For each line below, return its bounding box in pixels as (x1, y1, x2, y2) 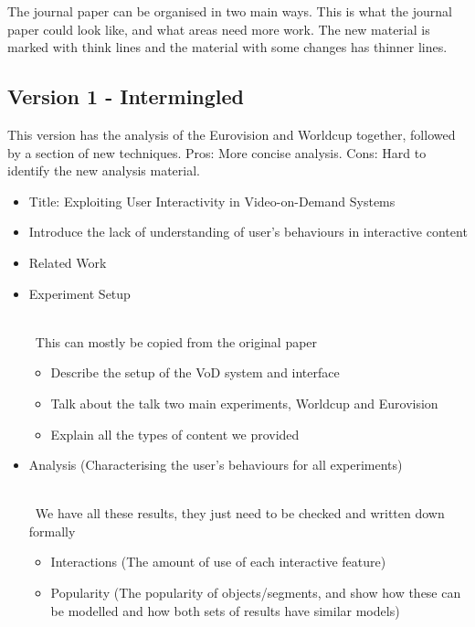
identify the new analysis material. (7, 161, 200, 180)
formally (28, 521, 76, 540)
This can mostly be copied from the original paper (35, 332, 318, 351)
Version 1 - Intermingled (7, 82, 245, 111)
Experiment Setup (28, 283, 131, 303)
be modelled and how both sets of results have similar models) (50, 600, 400, 620)
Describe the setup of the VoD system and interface (50, 363, 340, 382)
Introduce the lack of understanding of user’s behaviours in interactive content (28, 222, 468, 241)
